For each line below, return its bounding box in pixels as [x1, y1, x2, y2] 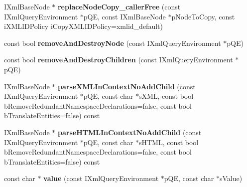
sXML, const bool [138, 91, 194, 101]
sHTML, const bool [138, 137, 199, 147]
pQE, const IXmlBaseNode [83, 11, 166, 21]
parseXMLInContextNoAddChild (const [57, 81, 196, 91]
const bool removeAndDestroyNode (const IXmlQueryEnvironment [4, 37, 221, 48]
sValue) [219, 173, 243, 184]
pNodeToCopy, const [171, 11, 235, 21]
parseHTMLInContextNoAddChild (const [57, 127, 202, 137]
